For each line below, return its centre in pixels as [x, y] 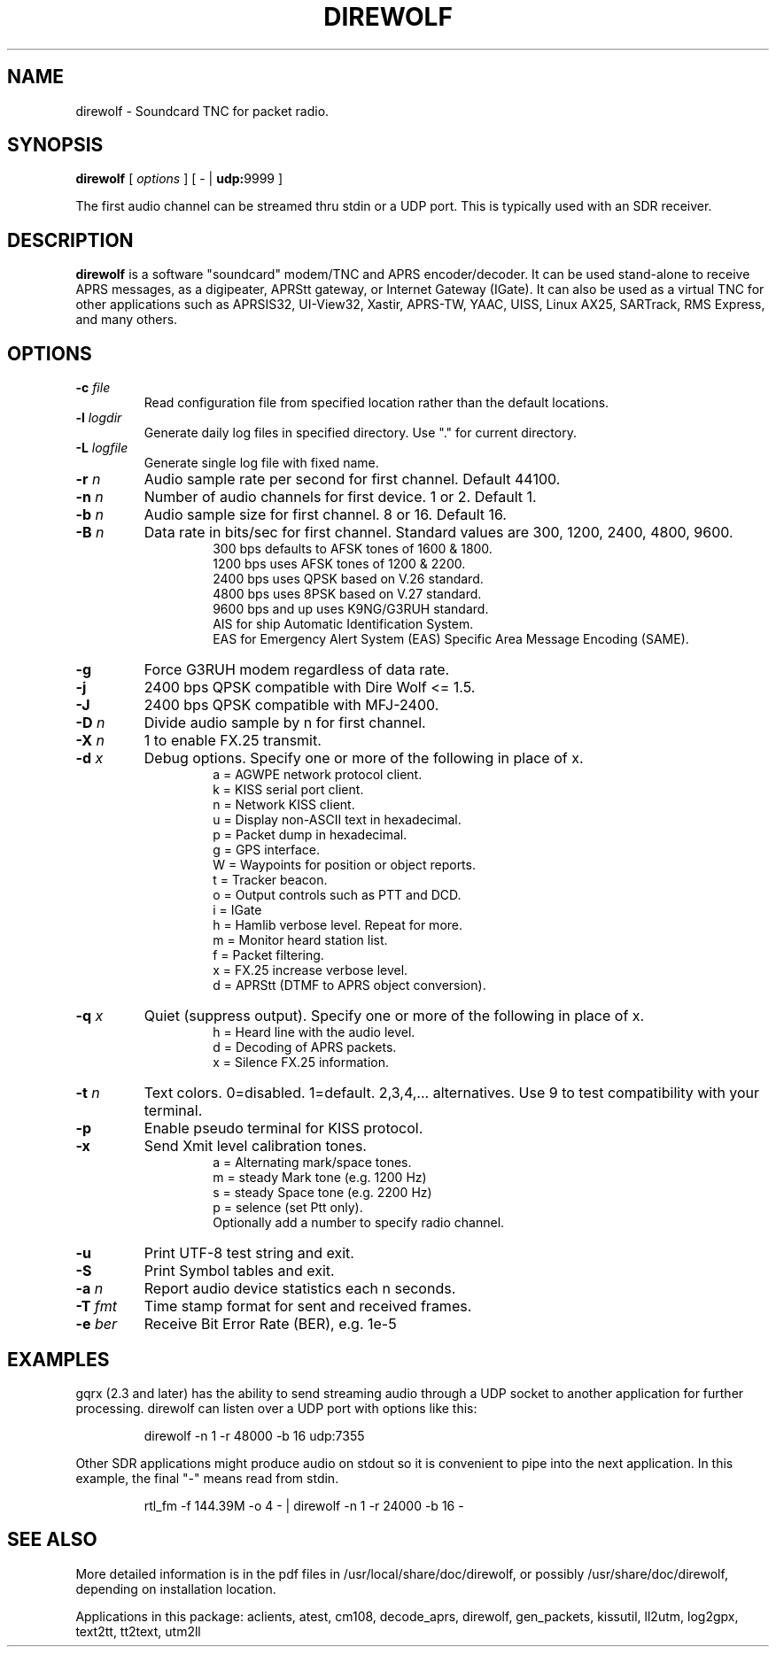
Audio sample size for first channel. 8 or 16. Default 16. [325, 515]
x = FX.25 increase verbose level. [310, 970]
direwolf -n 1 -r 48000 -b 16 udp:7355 [254, 1435]
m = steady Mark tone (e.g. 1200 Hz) [320, 1178]
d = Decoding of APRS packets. [305, 1047]
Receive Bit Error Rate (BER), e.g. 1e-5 [270, 1324]
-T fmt [97, 1306]
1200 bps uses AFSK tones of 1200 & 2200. [339, 564]
